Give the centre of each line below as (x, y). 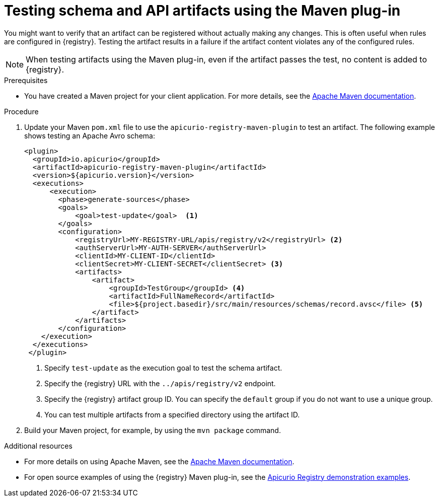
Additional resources (38, 446)
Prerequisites (26, 80)
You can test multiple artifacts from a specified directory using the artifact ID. (172, 414)
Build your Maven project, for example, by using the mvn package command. (153, 430)
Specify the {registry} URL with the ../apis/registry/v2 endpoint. (160, 383)
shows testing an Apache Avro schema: (90, 135)
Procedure (21, 111)
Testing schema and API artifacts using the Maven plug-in (202, 11)
